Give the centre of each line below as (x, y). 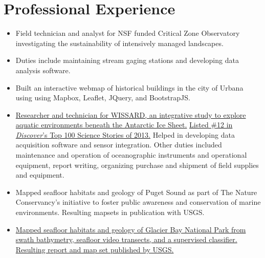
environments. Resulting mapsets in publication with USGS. (110, 212)
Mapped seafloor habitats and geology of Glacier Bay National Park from (131, 229)
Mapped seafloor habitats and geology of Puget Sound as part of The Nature (136, 192)
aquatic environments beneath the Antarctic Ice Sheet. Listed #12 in (124, 125)
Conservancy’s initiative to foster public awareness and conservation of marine (138, 202)
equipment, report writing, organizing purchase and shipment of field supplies (137, 165)
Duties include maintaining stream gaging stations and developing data (127, 60)
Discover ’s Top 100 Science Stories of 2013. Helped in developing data (125, 134)
